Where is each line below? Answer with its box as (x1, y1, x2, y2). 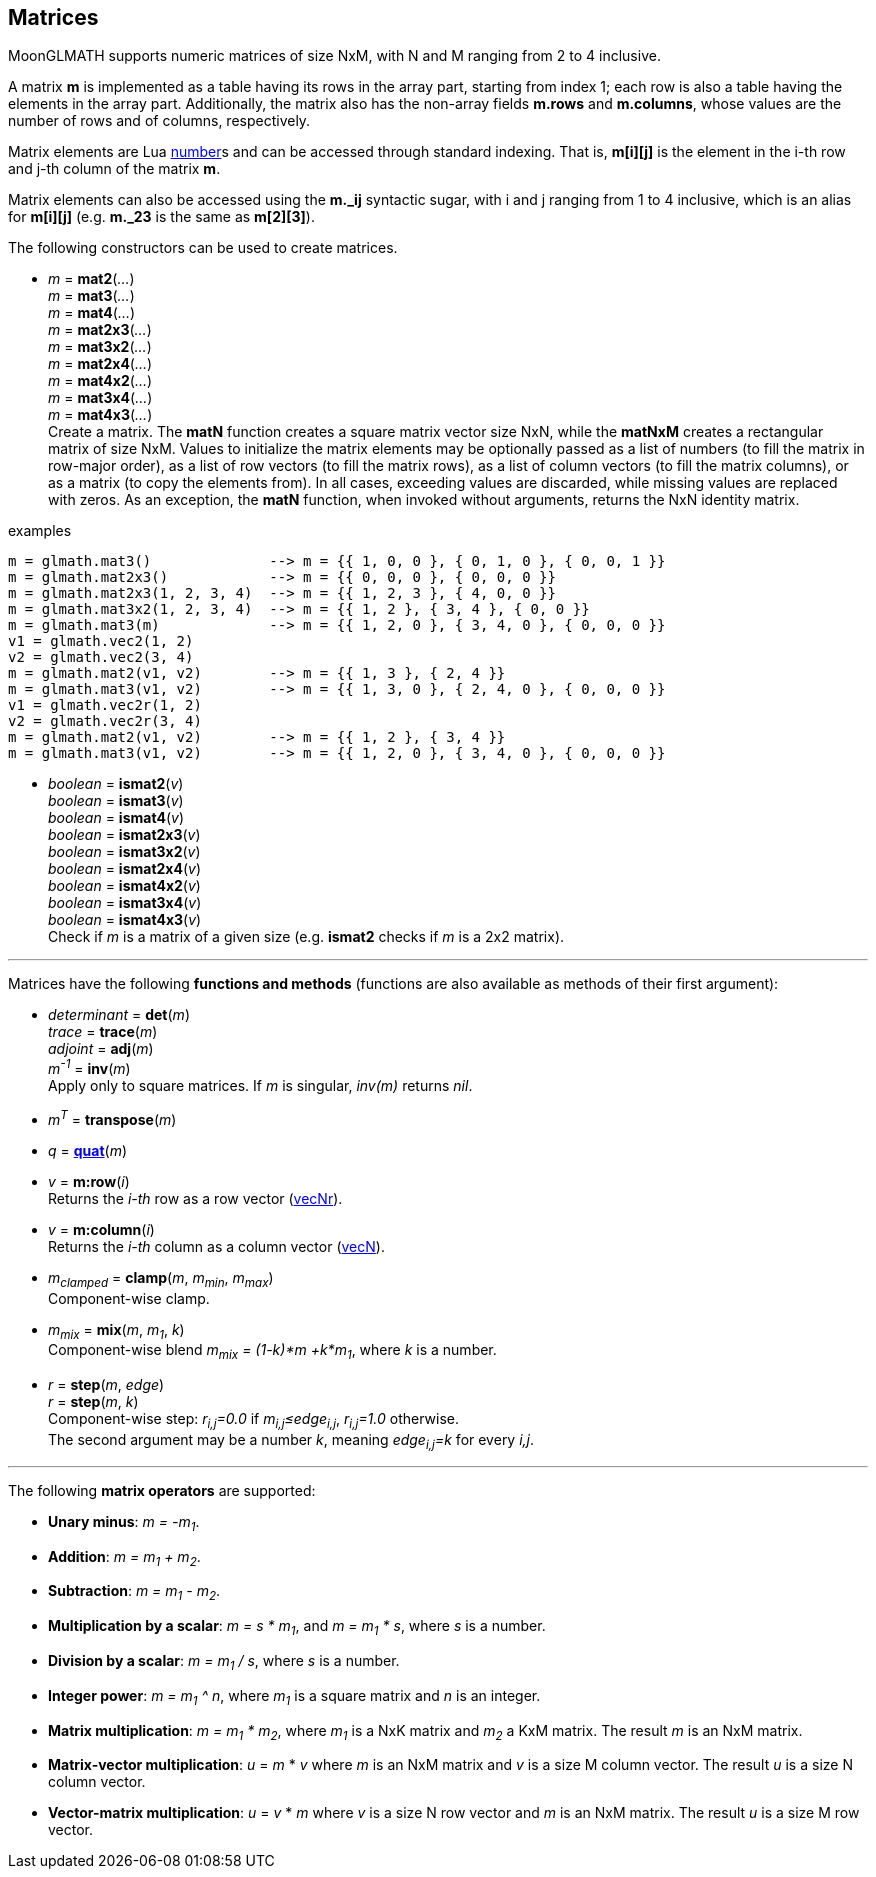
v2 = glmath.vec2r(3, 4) (8, 713, 202, 730)
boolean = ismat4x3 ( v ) (48, 911, 202, 929)
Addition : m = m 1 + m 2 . (48, 1547, 201, 1569)
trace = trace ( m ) (48, 1023, 158, 1041)
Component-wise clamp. (48, 1289, 210, 1307)
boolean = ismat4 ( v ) (48, 809, 184, 827)
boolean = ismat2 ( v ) (48, 775, 184, 793)
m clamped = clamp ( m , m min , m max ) (48, 1268, 274, 1290)
